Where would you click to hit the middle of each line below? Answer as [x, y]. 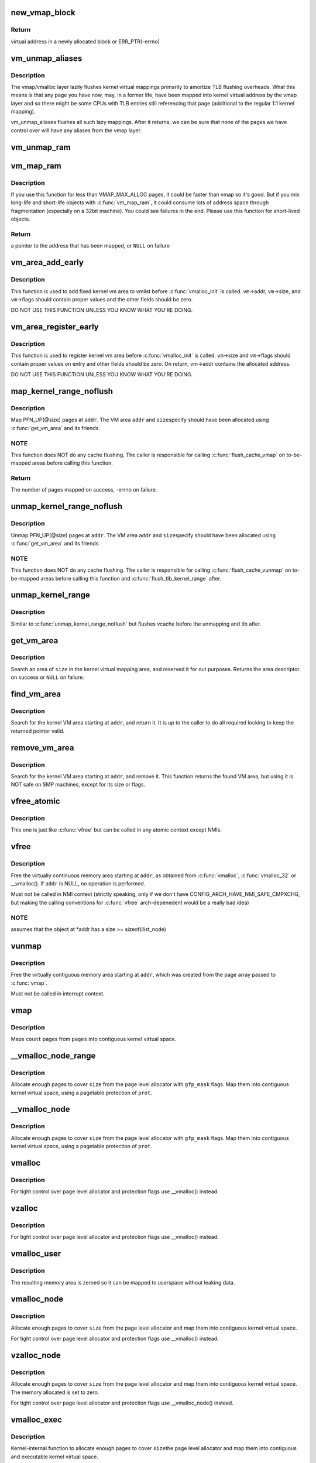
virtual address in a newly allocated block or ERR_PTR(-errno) [85, 42]
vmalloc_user [36, 1254]
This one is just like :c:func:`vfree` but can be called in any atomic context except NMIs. [116, 830]
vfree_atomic [36, 801]
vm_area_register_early [55, 327]
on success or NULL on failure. [48, 677]
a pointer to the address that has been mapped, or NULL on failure [90, 246]
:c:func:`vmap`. [29, 983]
